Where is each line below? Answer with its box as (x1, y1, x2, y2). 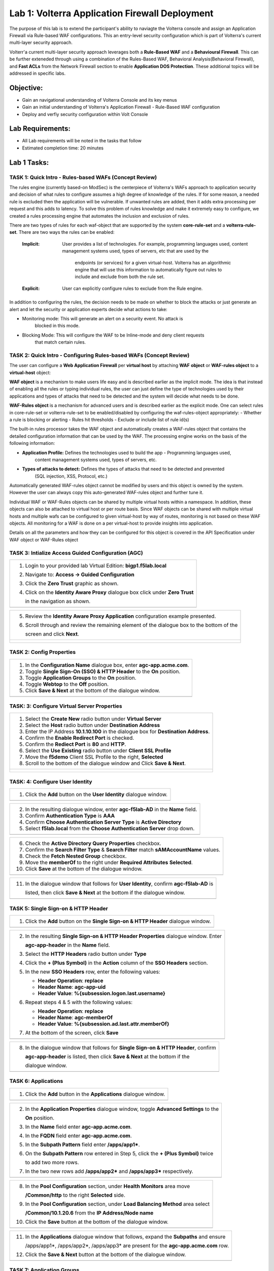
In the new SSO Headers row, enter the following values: (25, 968, 160, 975)
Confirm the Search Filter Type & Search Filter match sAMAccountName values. (25, 846, 221, 854)
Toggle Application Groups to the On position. (25, 674, 136, 681)
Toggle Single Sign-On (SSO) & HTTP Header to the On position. (25, 668, 181, 675)
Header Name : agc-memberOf (38, 1014, 113, 1021)
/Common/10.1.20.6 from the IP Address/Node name (25, 1209, 154, 1216)
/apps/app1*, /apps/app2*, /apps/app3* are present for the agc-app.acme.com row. (25, 1242, 229, 1249)
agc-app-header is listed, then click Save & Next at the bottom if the (25, 1053, 190, 1060)
